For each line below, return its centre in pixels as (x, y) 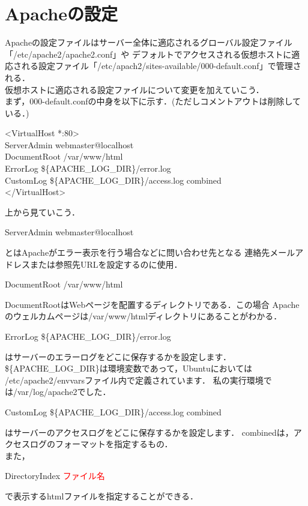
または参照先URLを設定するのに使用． (106, 264)
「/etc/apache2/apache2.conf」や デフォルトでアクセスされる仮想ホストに (148, 54)
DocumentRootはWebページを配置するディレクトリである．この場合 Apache (152, 304)
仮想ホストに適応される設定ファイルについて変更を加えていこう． (134, 89)
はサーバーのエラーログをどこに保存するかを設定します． (118, 356)
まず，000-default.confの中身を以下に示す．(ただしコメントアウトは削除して (153, 101)
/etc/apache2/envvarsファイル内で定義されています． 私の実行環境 (134, 380)
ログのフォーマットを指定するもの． (101, 444)
